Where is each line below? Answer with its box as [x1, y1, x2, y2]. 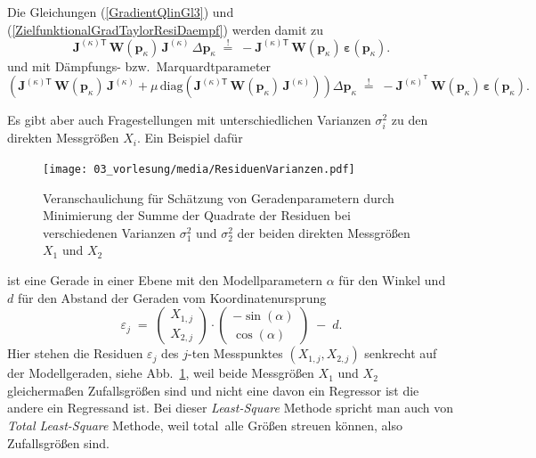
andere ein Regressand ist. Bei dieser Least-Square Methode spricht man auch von [7, 398, 453, 417]
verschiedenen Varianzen [43, 223, 176, 241]
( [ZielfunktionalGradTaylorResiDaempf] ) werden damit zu [7, 20, 324, 38]
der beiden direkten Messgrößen [237, 223, 410, 241]
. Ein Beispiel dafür [136, 128, 243, 147]
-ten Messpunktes [188, 344, 283, 363]
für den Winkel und [338, 271, 446, 289]
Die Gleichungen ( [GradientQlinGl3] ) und [7, 3, 234, 20]
